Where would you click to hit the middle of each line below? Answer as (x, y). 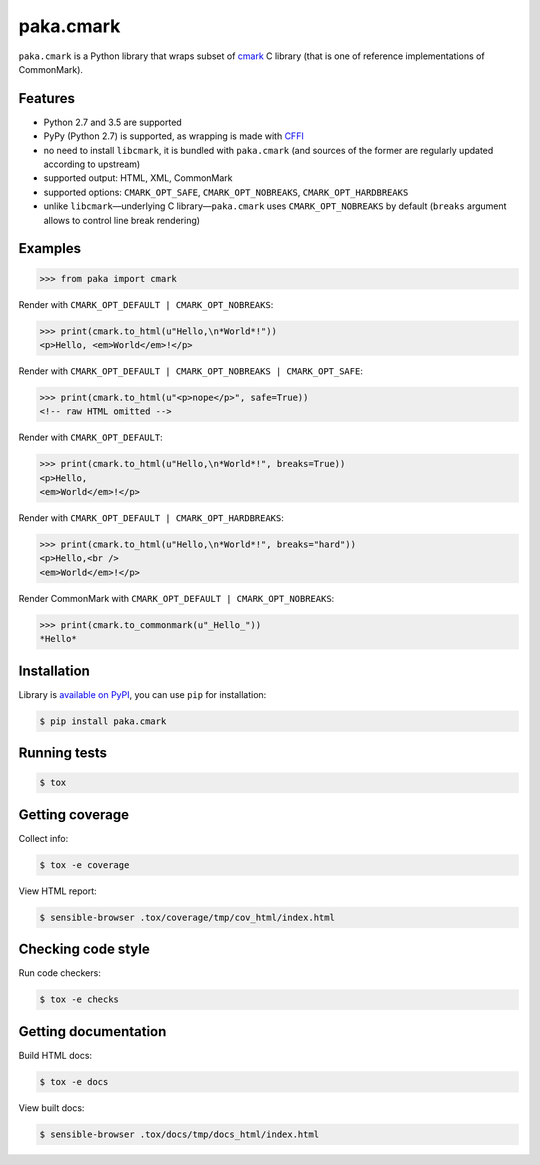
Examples (50, 248)
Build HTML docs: (55, 1055)
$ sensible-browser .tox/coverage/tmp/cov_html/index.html (187, 917)
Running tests (63, 753)
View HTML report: (57, 891)
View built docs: (51, 1107)
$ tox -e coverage (84, 864)
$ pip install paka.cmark (103, 721)
